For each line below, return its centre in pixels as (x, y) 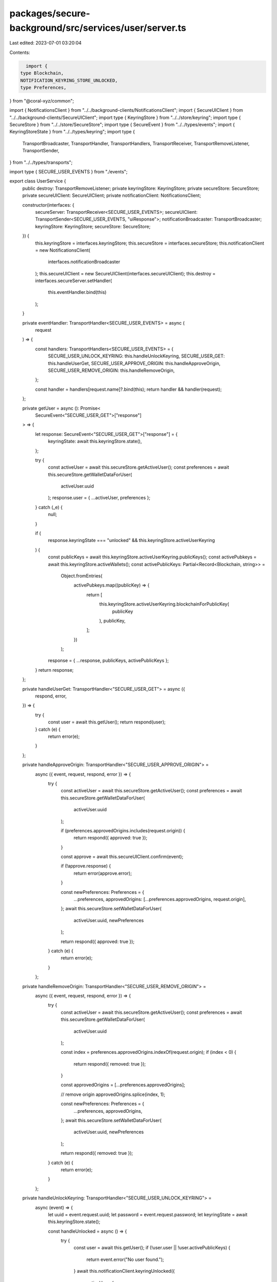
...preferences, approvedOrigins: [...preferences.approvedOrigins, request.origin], (160, 899)
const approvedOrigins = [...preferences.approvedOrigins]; (123, 1085)
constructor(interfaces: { (48, 205)
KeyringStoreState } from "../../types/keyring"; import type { (72, 132)
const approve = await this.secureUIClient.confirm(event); (122, 857)
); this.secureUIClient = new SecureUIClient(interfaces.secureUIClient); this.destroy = (125, 273)
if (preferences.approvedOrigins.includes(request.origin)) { (123, 830)
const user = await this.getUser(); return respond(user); (107, 722)
